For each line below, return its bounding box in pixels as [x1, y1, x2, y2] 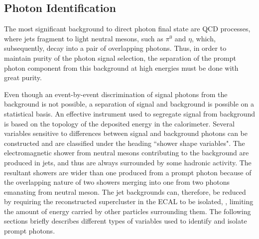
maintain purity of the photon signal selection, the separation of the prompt [4, 52, 236, 63]
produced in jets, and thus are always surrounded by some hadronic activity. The [4, 157, 252, 167]
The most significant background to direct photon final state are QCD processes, [4, 23, 251, 34]
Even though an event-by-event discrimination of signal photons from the [4, 89, 228, 99]
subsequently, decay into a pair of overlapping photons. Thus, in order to [4, 43, 227, 53]
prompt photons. [4, 226, 55, 236]
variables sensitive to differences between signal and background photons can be [4, 128, 248, 138]
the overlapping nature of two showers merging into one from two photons [4, 177, 230, 187]
